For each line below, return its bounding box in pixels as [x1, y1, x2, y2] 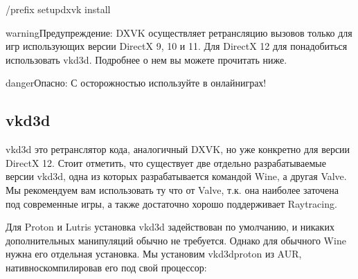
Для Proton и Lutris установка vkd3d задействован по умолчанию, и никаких [6, 219, 334, 234]
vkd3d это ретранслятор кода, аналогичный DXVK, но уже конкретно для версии [6, 142, 350, 156]
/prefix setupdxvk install [6, 2, 111, 16]
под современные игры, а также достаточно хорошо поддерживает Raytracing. [6, 196, 337, 210]
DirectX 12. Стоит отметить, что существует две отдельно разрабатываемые [6, 155, 326, 170]
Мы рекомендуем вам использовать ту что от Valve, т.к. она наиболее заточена [6, 182, 339, 197]
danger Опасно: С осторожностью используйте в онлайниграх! [6, 75, 267, 90]
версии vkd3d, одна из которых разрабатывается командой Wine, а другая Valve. [6, 169, 347, 183]
